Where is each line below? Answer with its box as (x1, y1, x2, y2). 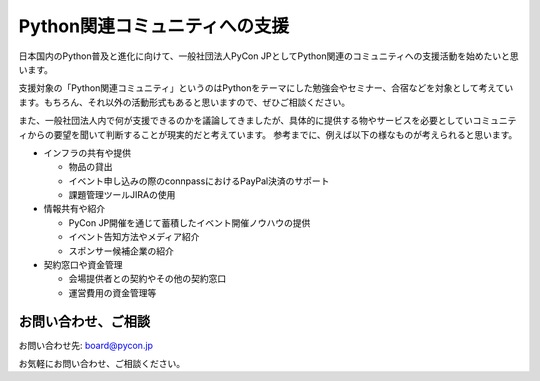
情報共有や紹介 (43, 203, 105, 215)
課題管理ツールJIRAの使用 (68, 189, 176, 201)
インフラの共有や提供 (43, 146, 132, 159)
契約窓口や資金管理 (43, 259, 123, 271)
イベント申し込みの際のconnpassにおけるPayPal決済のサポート (68, 175, 330, 187)
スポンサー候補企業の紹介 (68, 245, 174, 257)
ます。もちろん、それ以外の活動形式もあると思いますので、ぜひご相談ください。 (18, 96, 351, 108)
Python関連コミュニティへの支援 (18, 15, 290, 37)
